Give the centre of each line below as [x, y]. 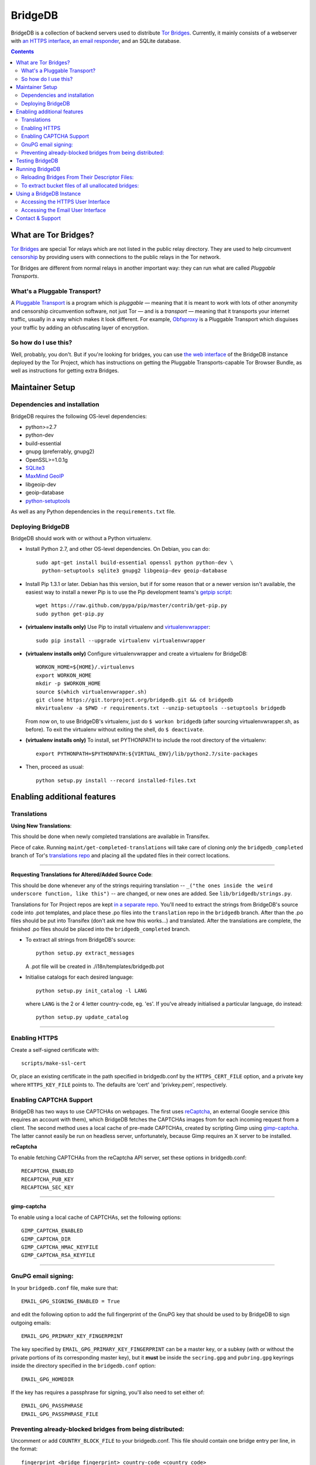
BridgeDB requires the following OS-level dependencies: [79, 416]
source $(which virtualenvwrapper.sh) [92, 692]
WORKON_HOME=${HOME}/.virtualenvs [85, 667]
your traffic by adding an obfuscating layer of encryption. [80, 328]
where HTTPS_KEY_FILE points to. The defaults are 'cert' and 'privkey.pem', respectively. [119, 1085]
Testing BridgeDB [37, 161]
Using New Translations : [41, 826]
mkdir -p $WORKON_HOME [68, 684]
